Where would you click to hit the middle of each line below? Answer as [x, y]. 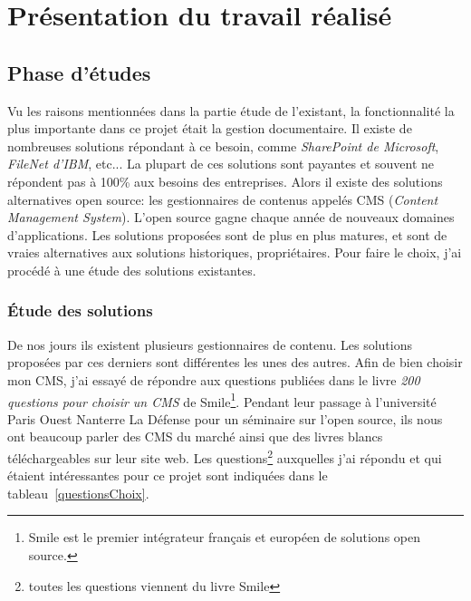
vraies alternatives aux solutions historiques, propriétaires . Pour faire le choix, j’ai [235, 252]
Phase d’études [79, 72]
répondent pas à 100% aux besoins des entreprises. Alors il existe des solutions [225, 181]
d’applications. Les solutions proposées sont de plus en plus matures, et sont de [227, 234]
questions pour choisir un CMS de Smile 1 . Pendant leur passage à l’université [222, 400]
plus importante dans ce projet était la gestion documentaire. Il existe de [210, 128]
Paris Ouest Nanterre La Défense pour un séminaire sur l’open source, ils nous [225, 418]
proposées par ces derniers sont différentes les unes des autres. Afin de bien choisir [235, 362]
